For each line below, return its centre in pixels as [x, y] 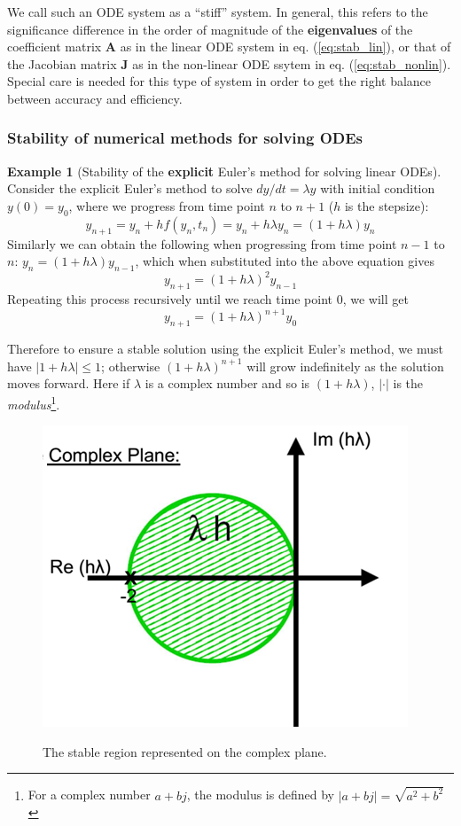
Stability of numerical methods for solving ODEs [185, 138]
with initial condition [378, 188]
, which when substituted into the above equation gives [285, 261]
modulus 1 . [34, 402]
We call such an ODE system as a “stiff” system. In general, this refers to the [218, 12]
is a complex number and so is [227, 383]
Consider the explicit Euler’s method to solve [130, 188]
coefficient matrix [55, 47]
